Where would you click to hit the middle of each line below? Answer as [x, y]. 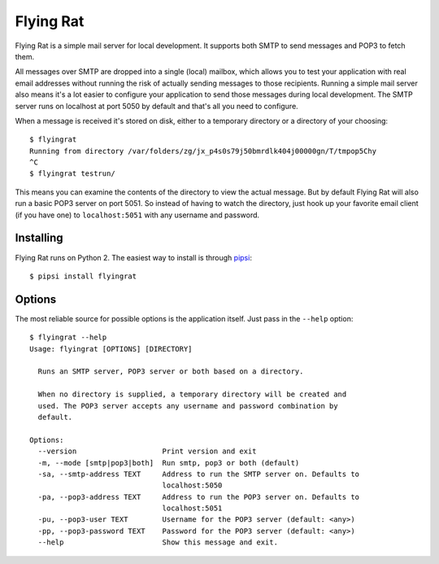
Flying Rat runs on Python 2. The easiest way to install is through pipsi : [133, 257]
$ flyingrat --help [68, 337]
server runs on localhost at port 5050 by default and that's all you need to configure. [156, 106]
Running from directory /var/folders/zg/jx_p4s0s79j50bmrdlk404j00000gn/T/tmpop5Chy [203, 151]
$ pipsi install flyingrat [83, 276]
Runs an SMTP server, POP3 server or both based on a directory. [171, 372]
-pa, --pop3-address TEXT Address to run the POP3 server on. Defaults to [199, 497]
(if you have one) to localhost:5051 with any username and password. [137, 215]
